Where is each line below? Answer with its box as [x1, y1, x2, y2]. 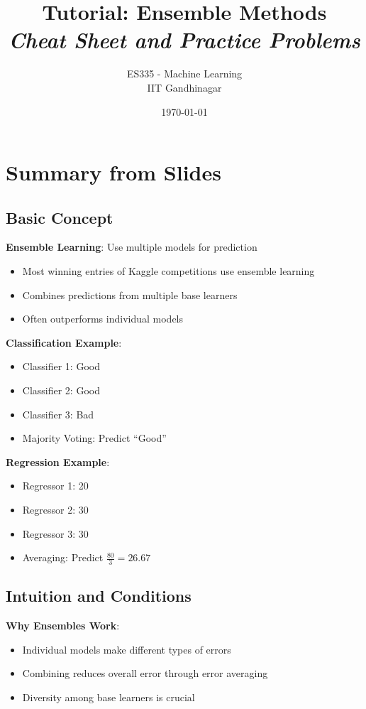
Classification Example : [6, 335, 122, 350]
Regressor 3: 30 [22, 526, 89, 541]
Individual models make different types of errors [22, 642, 231, 656]
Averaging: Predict [22, 550, 104, 565]
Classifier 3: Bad [22, 406, 94, 421]
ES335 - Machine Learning [126, 66, 243, 81]
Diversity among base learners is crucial [22, 690, 195, 705]
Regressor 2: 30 [22, 502, 89, 517]
